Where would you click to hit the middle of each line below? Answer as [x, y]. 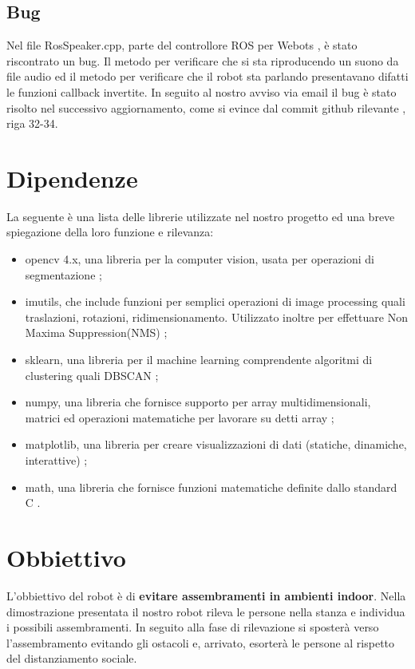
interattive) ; [56, 460]
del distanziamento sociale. [72, 658]
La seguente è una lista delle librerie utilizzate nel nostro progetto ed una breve [201, 216]
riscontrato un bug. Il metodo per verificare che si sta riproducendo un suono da [203, 60]
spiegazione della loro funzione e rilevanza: [110, 232]
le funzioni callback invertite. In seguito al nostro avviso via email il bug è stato [202, 91]
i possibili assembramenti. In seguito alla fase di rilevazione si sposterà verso [193, 627]
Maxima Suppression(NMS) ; [96, 333]
